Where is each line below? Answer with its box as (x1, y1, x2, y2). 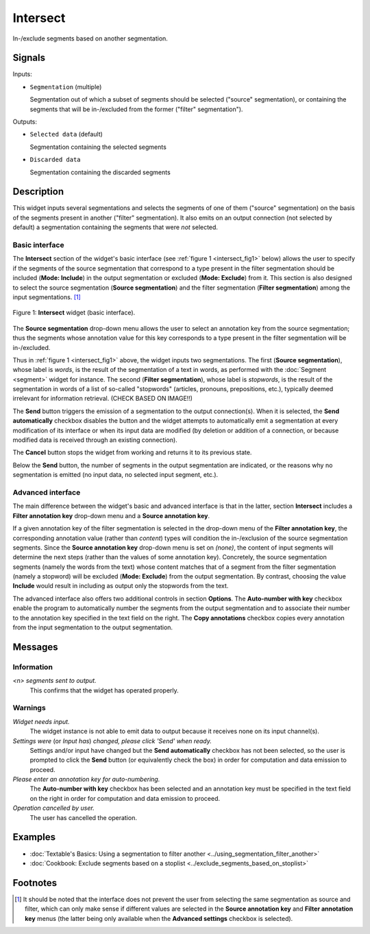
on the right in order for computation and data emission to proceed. (29, 794, 221, 802)
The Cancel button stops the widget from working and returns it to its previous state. (12, 448, 252, 456)
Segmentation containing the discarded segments (29, 168, 171, 176)
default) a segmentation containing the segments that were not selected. (12, 223, 219, 231)
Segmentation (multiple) (29, 82, 102, 91)
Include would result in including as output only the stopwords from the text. (12, 582, 229, 590)
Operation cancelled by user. (12, 804, 95, 813)
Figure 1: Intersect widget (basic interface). (12, 309, 136, 317)
